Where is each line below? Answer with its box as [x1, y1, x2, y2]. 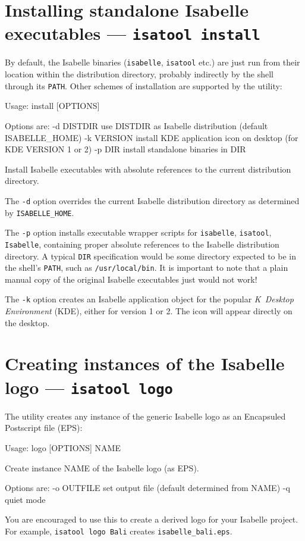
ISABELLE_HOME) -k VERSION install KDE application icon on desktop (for [5, 131, 298, 143]
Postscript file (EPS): [5, 421, 83, 434]
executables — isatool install [5, 21, 260, 45]
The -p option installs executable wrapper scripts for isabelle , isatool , [5, 226, 272, 239]
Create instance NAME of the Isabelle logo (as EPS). [5, 461, 199, 474]
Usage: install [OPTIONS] [5, 99, 100, 112]
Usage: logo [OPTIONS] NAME [5, 441, 121, 454]
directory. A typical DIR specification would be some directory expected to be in [5, 249, 297, 262]
